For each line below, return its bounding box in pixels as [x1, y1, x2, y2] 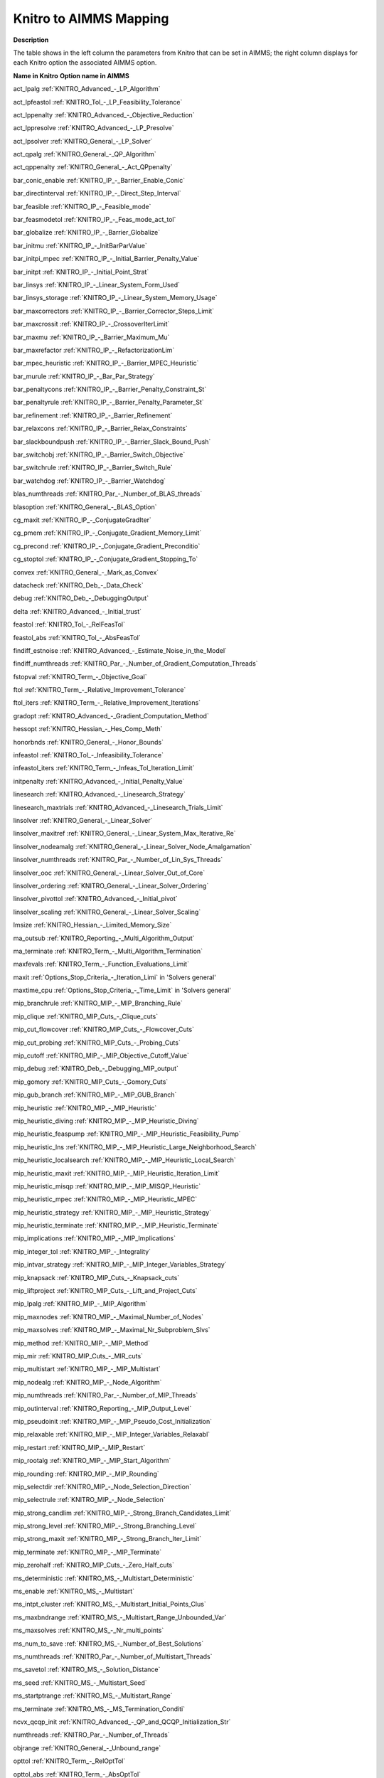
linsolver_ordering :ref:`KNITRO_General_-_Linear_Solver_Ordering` [13, 881, 209, 890]
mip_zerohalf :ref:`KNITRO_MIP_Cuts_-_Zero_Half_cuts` [13, 1561, 174, 1570]
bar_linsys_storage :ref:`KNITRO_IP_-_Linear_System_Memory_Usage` [13, 294, 218, 302]
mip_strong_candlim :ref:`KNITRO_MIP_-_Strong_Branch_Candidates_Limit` [13, 1508, 232, 1517]
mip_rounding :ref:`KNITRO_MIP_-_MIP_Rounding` [13, 1469, 159, 1478]
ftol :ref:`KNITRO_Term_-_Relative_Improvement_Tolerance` [13, 686, 186, 694]
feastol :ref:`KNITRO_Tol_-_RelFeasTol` [13, 620, 126, 629]
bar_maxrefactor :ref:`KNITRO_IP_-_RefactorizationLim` [13, 346, 175, 354]
